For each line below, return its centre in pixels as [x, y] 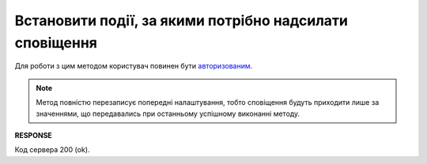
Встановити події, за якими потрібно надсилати [181, 20]
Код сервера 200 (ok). [52, 150]
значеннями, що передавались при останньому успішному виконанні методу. [168, 114]
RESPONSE [34, 135]
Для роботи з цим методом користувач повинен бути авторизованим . [134, 66]
